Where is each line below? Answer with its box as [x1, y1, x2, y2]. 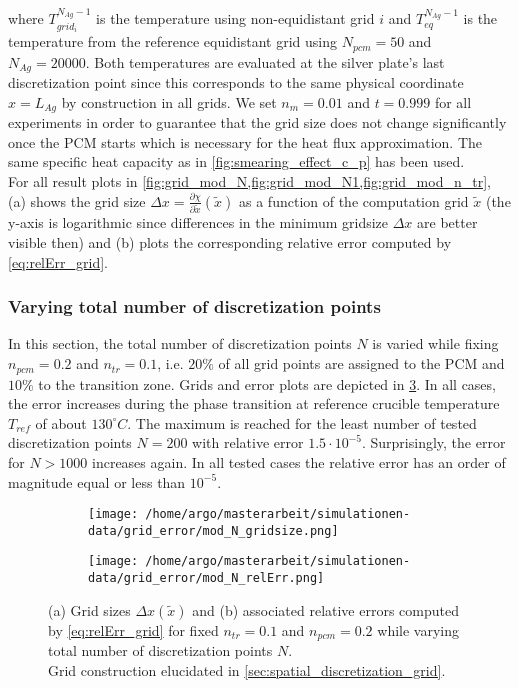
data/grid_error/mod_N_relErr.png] [88, 571, 325, 586]
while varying [377, 619, 460, 640]
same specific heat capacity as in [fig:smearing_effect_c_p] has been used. [8, 151, 465, 172]
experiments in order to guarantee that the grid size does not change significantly [8, 112, 507, 133]
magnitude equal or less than [8, 471, 186, 492]
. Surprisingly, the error [361, 432, 506, 453]
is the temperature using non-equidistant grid [96, 8, 375, 29]
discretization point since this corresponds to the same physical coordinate [8, 72, 464, 93]
